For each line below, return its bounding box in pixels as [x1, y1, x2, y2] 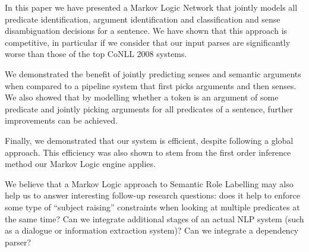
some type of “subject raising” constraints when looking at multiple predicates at [5, 200, 300, 213]
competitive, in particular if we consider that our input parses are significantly [5, 36, 291, 48]
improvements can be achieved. [5, 114, 118, 127]
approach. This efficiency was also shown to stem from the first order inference [5, 146, 291, 158]
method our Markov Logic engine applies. [5, 157, 156, 170]
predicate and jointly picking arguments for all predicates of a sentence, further [5, 102, 294, 115]
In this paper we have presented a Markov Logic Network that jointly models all [5, 1, 298, 13]
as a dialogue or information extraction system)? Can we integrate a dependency [5, 224, 299, 237]
